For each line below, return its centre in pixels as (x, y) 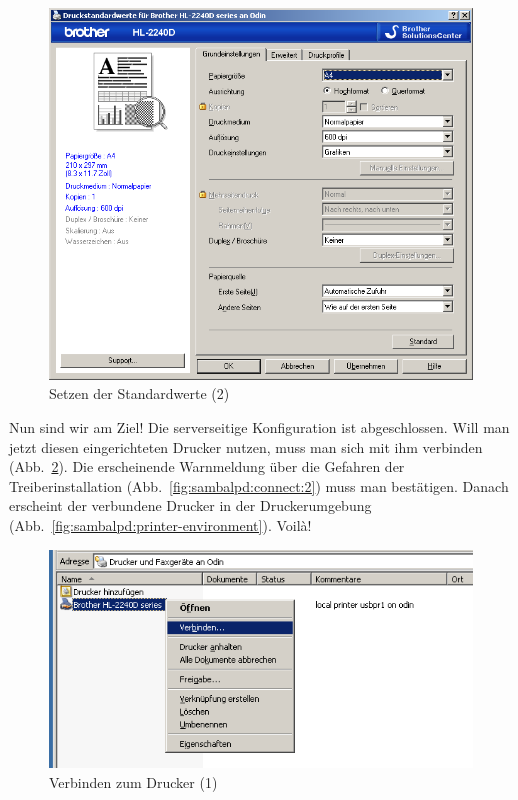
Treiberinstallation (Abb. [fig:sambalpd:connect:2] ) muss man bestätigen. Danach (259, 485)
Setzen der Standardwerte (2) (139, 393)
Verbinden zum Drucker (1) (133, 781)
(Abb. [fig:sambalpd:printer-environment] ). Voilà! (160, 524)
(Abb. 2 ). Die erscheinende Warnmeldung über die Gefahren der (207, 466)
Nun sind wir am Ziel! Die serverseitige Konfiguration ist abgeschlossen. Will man (259, 426)
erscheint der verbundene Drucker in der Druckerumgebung (190, 505)
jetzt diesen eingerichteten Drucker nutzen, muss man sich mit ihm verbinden (246, 446)
